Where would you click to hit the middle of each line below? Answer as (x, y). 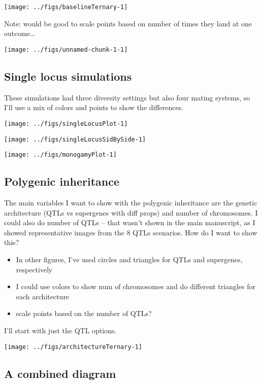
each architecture (43, 296)
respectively (34, 269)
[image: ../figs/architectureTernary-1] (73, 347)
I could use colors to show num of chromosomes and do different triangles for (136, 286)
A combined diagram (60, 373)
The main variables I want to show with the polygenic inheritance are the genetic (131, 203)
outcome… (20, 33)
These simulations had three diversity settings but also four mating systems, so (127, 97)
